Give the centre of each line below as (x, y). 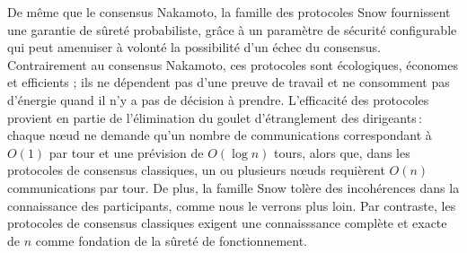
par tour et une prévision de (126, 152)
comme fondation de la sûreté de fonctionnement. (172, 240)
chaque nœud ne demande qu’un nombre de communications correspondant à (220, 135)
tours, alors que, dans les (342, 152)
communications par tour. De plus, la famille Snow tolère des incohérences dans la (233, 187)
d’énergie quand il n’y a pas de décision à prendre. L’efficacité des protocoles (218, 99)
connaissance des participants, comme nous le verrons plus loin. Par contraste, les (232, 205)
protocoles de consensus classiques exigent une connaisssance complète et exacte (227, 223)
